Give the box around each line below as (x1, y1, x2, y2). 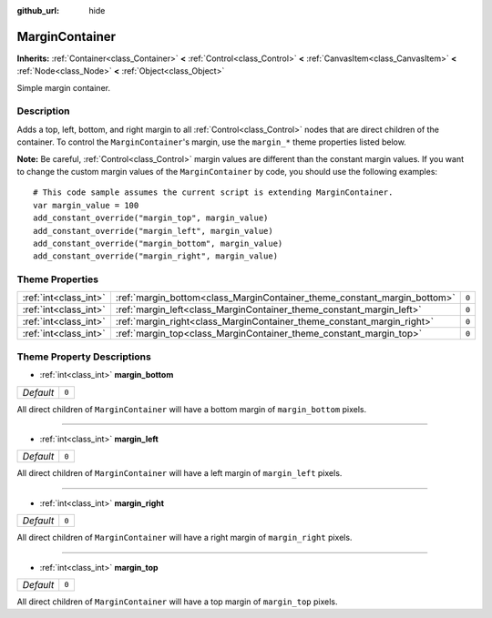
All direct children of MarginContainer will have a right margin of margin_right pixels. (16, 532, 353, 543)
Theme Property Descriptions (16, 350, 152, 363)
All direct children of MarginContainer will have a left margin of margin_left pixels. (16, 468, 343, 479)
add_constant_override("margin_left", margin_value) (33, 226, 273, 236)
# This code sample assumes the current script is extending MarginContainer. (33, 187, 394, 198)
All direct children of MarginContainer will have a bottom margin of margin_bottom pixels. (16, 403, 367, 414)
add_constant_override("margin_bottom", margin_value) (33, 238, 283, 248)
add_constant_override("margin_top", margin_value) (33, 213, 269, 223)
